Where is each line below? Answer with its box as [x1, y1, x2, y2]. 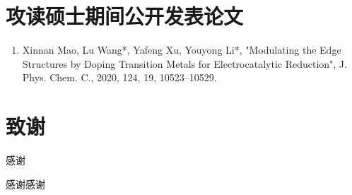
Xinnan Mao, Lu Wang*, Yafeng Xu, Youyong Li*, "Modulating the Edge [22, 42, 341, 57]
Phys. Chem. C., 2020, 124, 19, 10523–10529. [22, 70, 217, 85]
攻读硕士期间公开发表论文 [6, 1, 244, 30]
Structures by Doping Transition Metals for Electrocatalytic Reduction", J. [22, 56, 347, 71]
